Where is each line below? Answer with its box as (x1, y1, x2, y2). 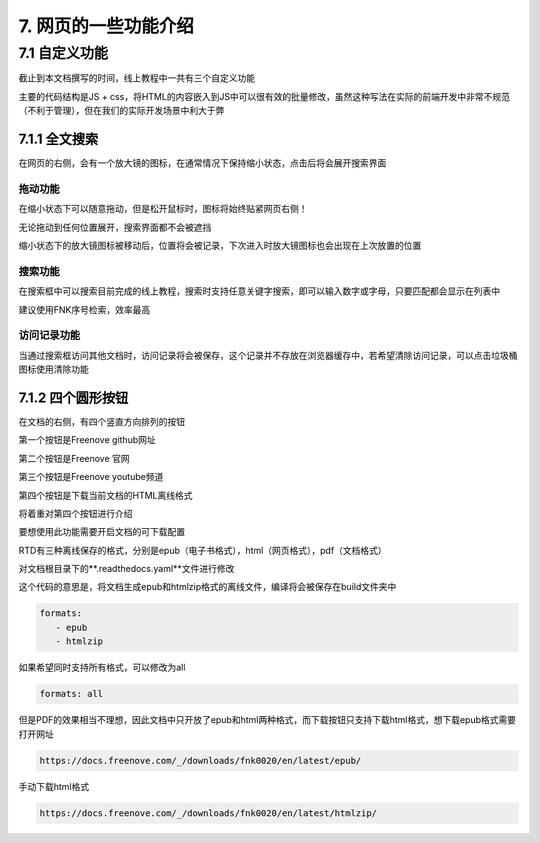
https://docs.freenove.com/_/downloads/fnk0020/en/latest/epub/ (39, 755, 362, 766)
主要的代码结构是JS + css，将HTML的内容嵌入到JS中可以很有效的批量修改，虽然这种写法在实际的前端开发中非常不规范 (18, 90, 510, 102)
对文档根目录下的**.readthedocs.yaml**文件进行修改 (18, 563, 235, 575)
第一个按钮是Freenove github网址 (18, 434, 156, 446)
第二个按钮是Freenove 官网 (18, 452, 130, 464)
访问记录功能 (18, 328, 81, 342)
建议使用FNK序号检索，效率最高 (18, 303, 151, 315)
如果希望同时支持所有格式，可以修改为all (18, 661, 186, 674)
